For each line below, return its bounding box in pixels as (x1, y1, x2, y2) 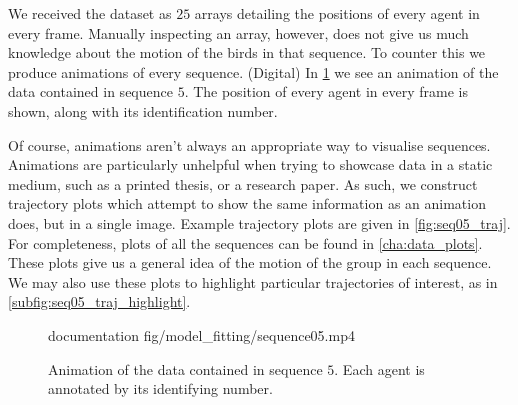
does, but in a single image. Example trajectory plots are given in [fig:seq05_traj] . (8, 212, 511, 233)
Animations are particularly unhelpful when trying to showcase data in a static (8, 154, 493, 175)
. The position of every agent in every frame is (184, 81, 468, 102)
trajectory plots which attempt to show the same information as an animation (8, 193, 486, 214)
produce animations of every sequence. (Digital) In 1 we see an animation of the (8, 61, 499, 82)
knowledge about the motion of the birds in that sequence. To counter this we (8, 42, 486, 63)
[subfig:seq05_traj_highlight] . (8, 291, 191, 312)
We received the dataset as (8, 3, 172, 23)
